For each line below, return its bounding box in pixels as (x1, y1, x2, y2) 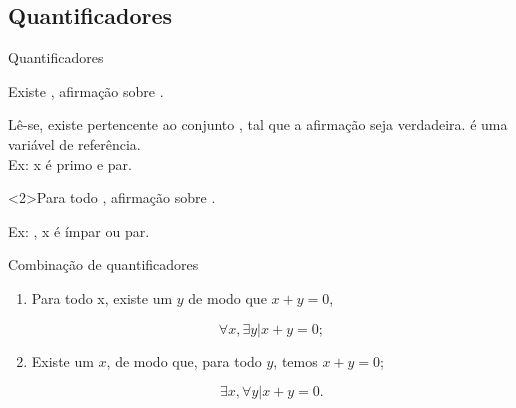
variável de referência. (8, 133, 141, 154)
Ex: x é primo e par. (8, 153, 132, 174)
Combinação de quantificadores (8, 254, 199, 275)
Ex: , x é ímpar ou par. (8, 220, 150, 241)
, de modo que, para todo (106, 350, 262, 371)
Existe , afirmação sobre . (8, 80, 164, 101)
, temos (273, 350, 318, 371)
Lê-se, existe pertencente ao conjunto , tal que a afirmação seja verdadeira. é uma (8, 114, 508, 135)
